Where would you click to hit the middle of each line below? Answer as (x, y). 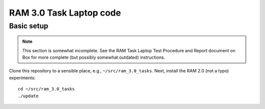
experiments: (22, 78)
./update (28, 96)
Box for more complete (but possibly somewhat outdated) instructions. (94, 57)
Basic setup (29, 26)
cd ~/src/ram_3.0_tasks (46, 89)
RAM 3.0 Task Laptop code (65, 13)
